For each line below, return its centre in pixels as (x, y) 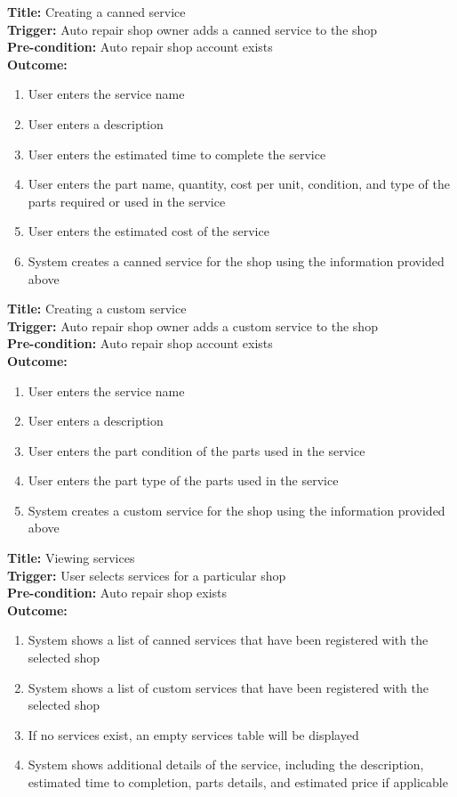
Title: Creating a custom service (97, 309)
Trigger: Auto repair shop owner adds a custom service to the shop (192, 325)
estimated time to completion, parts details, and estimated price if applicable (238, 782)
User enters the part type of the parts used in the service (183, 480)
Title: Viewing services (71, 558)
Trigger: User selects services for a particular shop (147, 575)
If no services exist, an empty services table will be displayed (193, 734)
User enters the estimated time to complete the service (177, 154)
